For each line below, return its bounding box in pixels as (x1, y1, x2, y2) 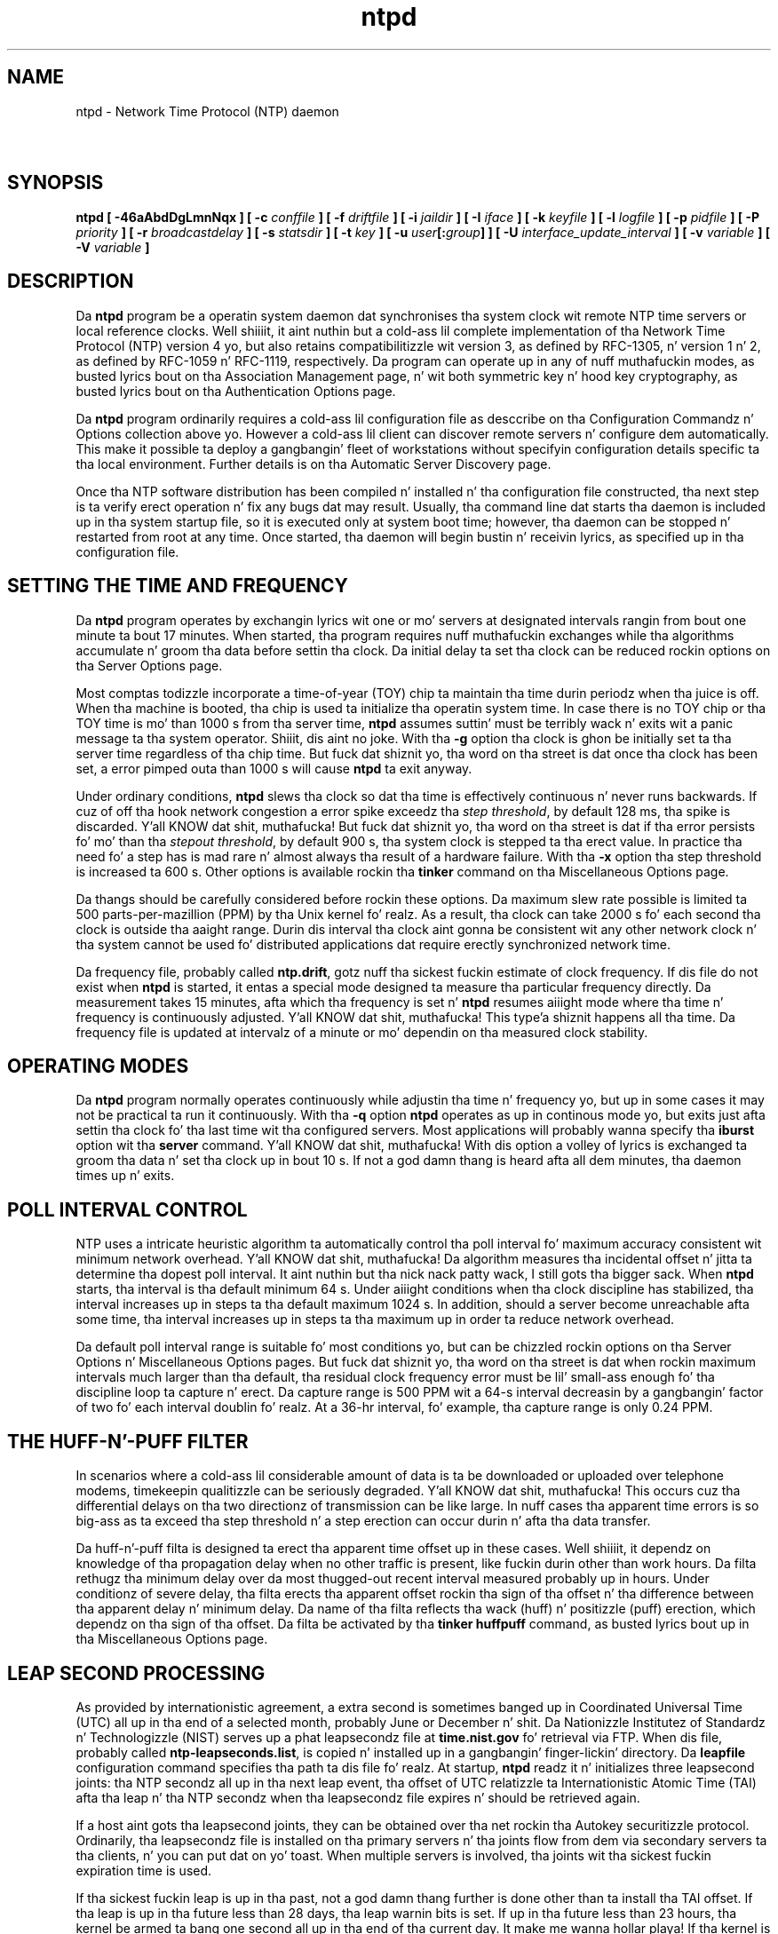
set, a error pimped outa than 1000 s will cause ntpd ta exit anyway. (75, 760, 472, 776)
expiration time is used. (75, 1862, 212, 1878)
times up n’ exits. (75, 1168, 175, 1184)
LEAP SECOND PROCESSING (7, 1661, 266, 1684)
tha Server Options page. (75, 657, 223, 673)
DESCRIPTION (7, 270, 134, 293)
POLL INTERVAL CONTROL (7, 1198, 248, 1221)
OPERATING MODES (7, 1054, 189, 1077)
